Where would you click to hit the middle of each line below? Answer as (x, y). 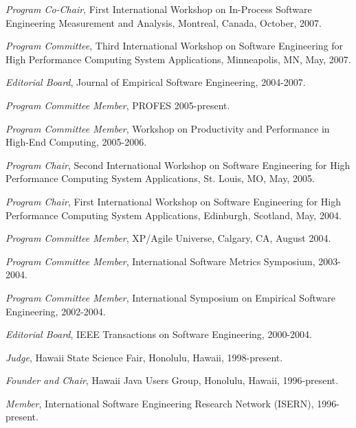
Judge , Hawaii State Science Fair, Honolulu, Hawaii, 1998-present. (144, 357)
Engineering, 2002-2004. (56, 311)
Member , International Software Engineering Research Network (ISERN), (160, 403)
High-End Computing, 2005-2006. (76, 142)
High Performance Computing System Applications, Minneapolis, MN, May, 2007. (178, 59)
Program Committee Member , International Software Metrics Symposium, (160, 261)
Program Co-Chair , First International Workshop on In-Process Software (159, 9)
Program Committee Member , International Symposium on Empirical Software (170, 297)
